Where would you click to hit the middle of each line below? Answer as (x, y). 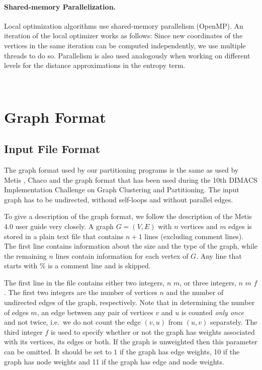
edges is (240, 226)
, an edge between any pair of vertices (95, 312)
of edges (16, 312)
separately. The (234, 322)
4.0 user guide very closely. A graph (59, 226)
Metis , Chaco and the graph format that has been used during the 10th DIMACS (131, 179)
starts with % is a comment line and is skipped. (77, 266)
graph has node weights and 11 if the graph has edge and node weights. (114, 361)
